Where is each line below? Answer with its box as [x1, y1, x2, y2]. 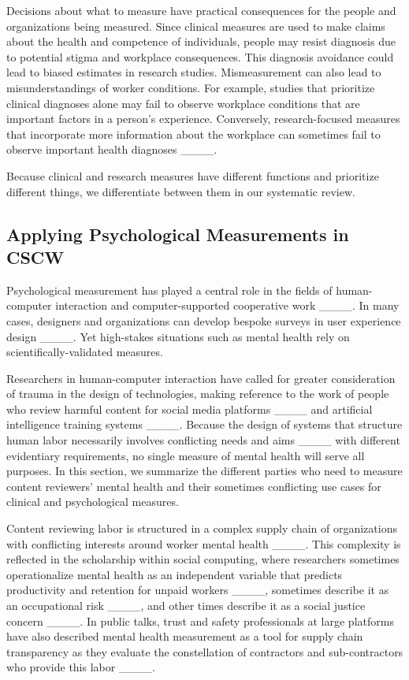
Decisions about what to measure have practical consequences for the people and [6, 2, 396, 18]
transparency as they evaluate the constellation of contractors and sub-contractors [6, 643, 403, 660]
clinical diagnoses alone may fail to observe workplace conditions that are [6, 95, 360, 111]
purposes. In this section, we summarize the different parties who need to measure [6, 463, 403, 479]
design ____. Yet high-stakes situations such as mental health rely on [6, 328, 350, 344]
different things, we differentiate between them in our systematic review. [6, 183, 355, 199]
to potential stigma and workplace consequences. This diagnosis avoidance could [6, 48, 394, 65]
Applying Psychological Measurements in [6, 221, 349, 246]
